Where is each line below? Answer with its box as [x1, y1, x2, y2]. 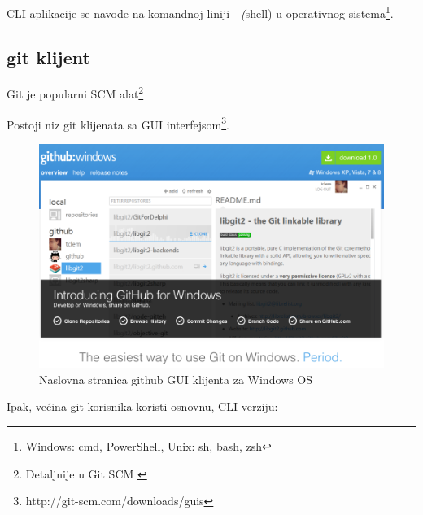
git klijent [7, 44, 90, 69]
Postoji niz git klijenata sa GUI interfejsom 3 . [7, 113, 229, 133]
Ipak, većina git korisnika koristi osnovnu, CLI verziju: [7, 398, 278, 415]
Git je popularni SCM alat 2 [7, 83, 144, 103]
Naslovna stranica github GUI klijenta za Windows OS [39, 370, 312, 387]
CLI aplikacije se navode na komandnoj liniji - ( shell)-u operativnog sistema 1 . [7, 2, 394, 21]
